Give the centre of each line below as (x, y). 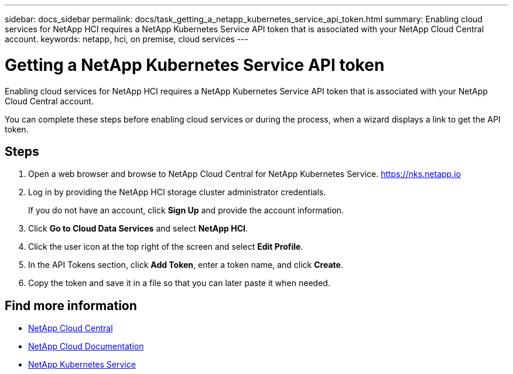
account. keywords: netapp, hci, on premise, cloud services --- (126, 39)
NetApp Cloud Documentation (86, 346)
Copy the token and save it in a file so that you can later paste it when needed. (179, 283)
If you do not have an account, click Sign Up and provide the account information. (186, 210)
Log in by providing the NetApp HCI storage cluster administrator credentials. (177, 192)
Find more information (71, 305)
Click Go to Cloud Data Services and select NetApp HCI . (138, 229)
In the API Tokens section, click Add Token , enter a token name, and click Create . (186, 265)
